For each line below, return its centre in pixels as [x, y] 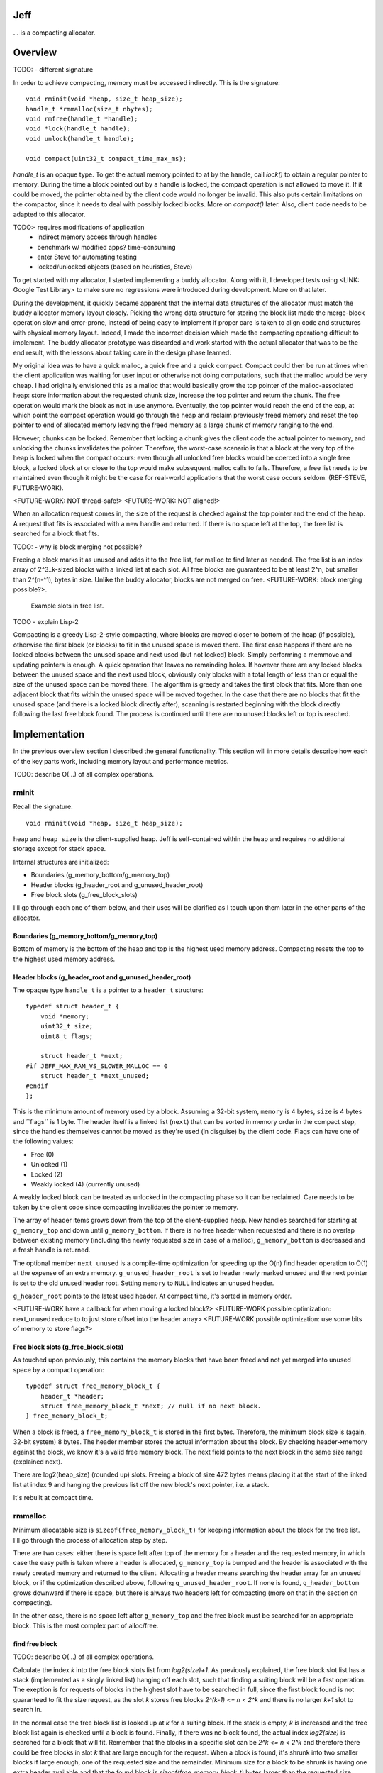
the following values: [43, 1141]
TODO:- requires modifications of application [79, 227]
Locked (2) [47, 1174]
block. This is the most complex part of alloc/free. [86, 1625]
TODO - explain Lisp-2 [46, 621]
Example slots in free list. [67, 606]
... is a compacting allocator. [54, 33]
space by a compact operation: [59, 1369]
